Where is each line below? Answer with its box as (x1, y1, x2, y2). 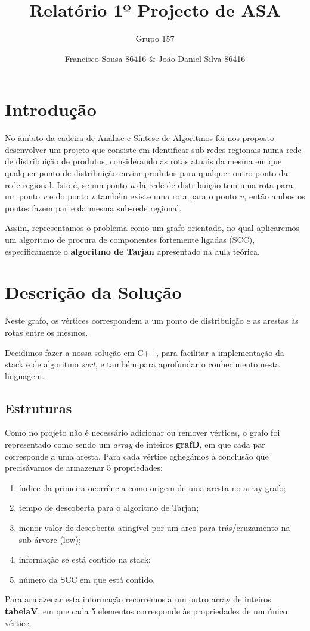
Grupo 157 (135, 32, 175, 45)
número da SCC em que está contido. (18, 573, 156, 585)
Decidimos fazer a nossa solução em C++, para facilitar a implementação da (5, 346, 284, 358)
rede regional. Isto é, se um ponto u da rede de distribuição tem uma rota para (5, 178, 293, 190)
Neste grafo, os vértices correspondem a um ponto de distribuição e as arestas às (5, 314, 299, 327)
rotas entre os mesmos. (5, 326, 88, 338)
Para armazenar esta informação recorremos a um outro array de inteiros (5, 593, 271, 605)
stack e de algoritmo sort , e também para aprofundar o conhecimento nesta (5, 358, 280, 370)
